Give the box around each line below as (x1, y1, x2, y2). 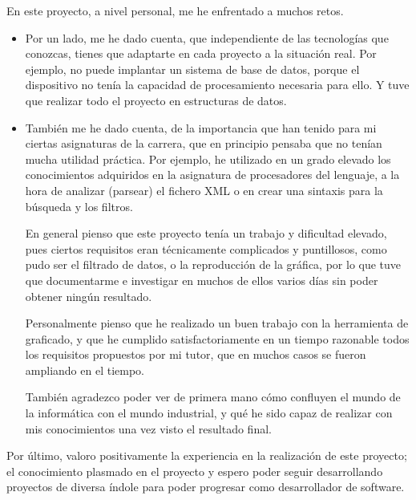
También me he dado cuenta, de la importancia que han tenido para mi (25, 119, 377, 136)
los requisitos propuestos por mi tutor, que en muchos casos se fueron (25, 346, 366, 363)
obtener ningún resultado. (25, 287, 152, 304)
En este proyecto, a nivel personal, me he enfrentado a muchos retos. (6, 2, 344, 18)
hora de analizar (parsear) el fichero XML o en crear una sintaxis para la (25, 181, 383, 198)
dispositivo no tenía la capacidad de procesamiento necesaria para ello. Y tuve (25, 76, 410, 93)
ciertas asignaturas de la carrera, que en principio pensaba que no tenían (25, 135, 382, 152)
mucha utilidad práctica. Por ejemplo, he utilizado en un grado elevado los (25, 150, 391, 167)
